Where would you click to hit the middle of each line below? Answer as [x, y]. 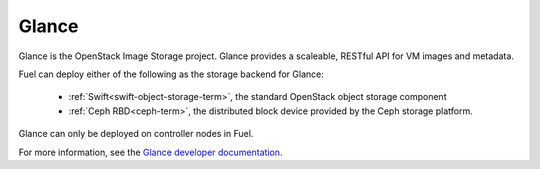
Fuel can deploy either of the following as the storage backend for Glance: [171, 74]
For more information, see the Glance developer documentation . [150, 152]
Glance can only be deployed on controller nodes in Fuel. [136, 134]
